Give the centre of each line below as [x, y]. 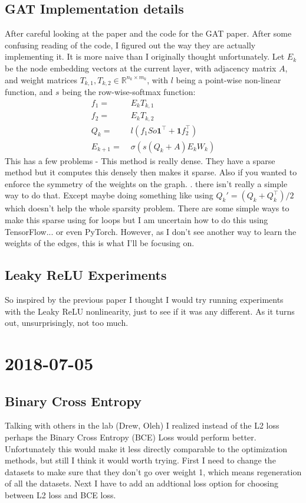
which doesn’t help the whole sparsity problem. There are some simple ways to [147, 208]
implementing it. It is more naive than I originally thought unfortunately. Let [145, 56]
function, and [29, 92]
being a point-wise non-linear [228, 79]
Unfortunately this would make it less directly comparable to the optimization [146, 448]
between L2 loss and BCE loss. [60, 494]
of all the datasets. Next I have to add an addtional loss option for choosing [142, 483]
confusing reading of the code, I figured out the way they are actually [130, 45]
